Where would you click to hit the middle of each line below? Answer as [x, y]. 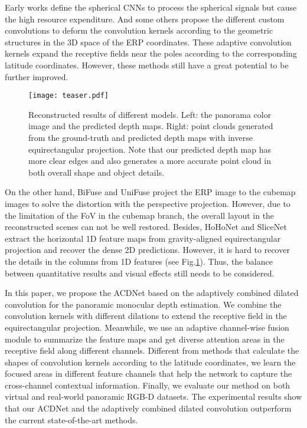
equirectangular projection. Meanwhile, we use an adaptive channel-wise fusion [147, 327]
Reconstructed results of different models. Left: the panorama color [150, 114]
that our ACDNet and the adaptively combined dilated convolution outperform [148, 408]
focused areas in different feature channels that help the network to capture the [148, 373]
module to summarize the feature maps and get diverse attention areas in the [145, 339]
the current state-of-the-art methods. [71, 419]
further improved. [37, 76]
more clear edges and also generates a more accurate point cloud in [150, 161]
